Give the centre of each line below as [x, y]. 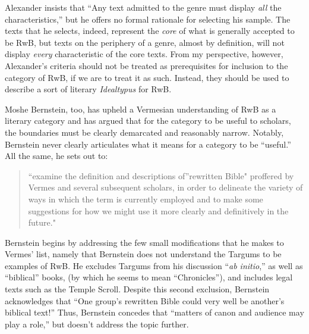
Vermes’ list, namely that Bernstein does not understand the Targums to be [143, 254]
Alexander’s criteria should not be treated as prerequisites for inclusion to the [146, 65]
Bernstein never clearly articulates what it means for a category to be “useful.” [148, 144]
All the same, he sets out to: [56, 156]
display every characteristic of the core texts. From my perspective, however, [144, 54]
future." [42, 222]
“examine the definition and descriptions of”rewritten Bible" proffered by [161, 175]
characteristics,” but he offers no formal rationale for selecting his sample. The [148, 19]
